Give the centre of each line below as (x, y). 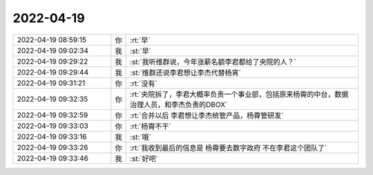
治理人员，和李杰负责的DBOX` (179, 104)
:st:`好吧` (144, 158)
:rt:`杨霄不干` (151, 126)
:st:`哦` (141, 137)
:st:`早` (141, 50)
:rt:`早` (141, 40)
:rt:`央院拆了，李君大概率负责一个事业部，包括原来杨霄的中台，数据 (239, 94)
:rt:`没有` (144, 83)
